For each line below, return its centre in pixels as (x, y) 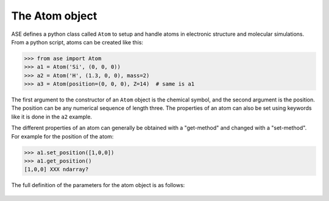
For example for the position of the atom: (62, 136)
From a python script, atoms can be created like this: (77, 42)
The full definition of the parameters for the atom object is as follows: (98, 185)
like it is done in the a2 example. (52, 117)
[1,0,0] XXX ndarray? (56, 169)
